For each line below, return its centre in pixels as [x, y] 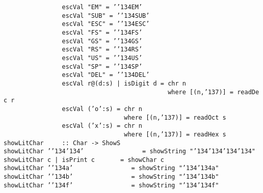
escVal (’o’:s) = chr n [102, 109]
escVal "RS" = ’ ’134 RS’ [102, 50]
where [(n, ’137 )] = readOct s [175, 117]
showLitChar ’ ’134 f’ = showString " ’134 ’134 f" [111, 185]
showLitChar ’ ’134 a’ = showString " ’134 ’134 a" [111, 168]
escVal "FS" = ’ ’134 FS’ [102, 32]
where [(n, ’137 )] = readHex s [175, 134]
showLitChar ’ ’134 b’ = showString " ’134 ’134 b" [111, 177]
